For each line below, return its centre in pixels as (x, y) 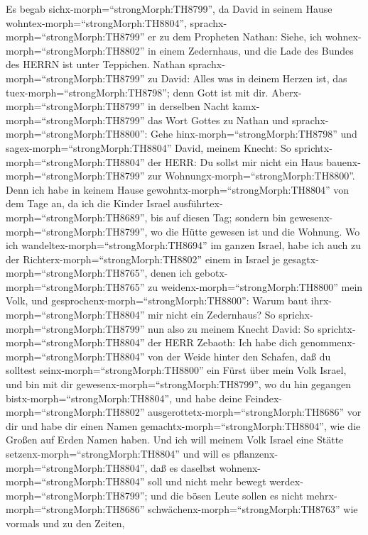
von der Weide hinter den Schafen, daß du (239, 356)
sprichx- (296, 315)
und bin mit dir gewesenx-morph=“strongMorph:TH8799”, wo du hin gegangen (179, 384)
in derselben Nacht (189, 106)
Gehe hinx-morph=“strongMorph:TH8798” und (254, 134)
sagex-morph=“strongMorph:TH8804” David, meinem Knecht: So (148, 147)
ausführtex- (198, 203)
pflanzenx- (256, 453)
